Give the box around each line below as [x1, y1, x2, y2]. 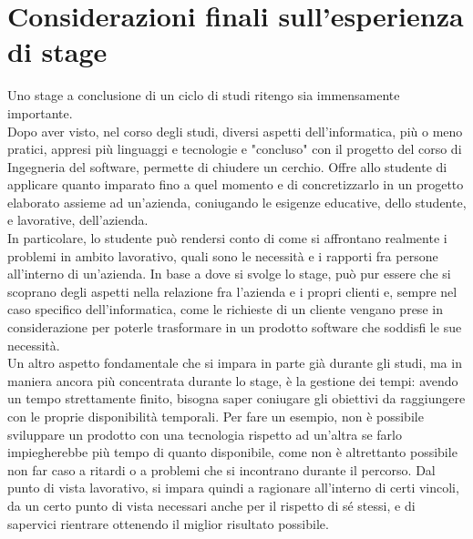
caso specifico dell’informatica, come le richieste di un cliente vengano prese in [7, 300, 443, 319]
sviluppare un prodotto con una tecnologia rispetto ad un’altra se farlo [7, 424, 402, 443]
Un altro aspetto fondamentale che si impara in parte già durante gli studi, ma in [7, 353, 462, 372]
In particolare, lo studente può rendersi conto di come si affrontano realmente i [7, 229, 447, 248]
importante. [7, 103, 73, 122]
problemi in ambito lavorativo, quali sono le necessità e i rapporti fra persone [7, 246, 438, 265]
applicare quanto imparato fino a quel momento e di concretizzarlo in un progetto [7, 175, 464, 194]
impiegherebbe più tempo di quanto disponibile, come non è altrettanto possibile [7, 442, 458, 462]
